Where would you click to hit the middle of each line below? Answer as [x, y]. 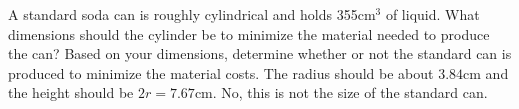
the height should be [71, 92]
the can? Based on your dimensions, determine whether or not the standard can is [260, 53]
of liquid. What [432, 14]
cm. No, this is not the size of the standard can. [341, 92]
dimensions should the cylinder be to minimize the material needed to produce [249, 33]
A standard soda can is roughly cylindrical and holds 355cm [192, 14]
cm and [486, 72]
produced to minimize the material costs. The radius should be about [221, 72]
